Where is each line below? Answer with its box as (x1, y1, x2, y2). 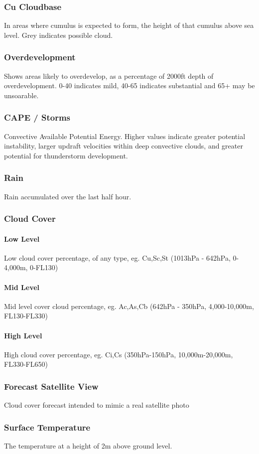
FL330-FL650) (4, 359, 48, 369)
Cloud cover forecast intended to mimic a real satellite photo (4, 400, 189, 410)
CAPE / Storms (4, 111, 71, 124)
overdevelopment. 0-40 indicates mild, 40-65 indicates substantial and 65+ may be (4, 80, 255, 91)
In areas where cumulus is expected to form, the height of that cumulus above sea (4, 20, 254, 30)
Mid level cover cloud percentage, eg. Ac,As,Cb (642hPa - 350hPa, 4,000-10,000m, (4, 301, 254, 311)
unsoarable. (4, 90, 39, 100)
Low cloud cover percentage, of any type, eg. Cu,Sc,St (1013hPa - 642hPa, (4, 252, 231, 263)
